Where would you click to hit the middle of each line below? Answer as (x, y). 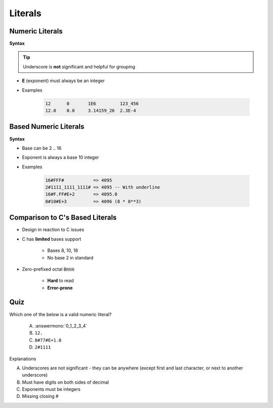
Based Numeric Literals (47, 127)
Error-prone (60, 288)
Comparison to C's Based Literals (63, 218)
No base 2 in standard (70, 257)
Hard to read (61, 281)
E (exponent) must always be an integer (63, 81)
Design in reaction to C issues (53, 230)
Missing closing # (40, 396)
